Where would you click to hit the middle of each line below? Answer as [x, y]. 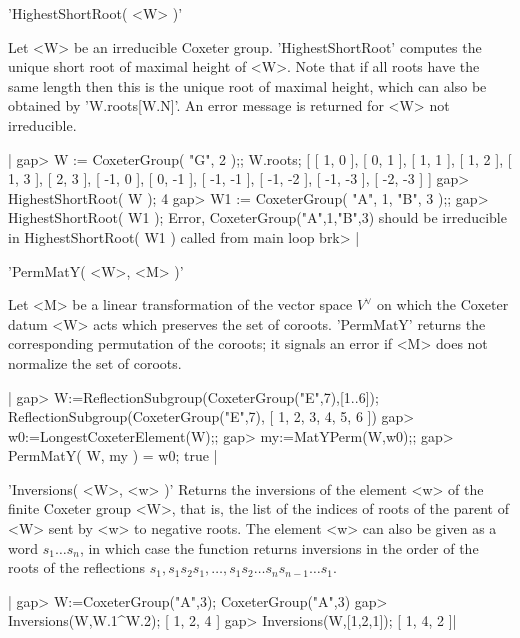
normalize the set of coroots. [95, 362]
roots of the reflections [77, 567]
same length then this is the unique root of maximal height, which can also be [247, 85]
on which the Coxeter [443, 304]
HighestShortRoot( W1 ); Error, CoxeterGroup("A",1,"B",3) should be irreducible [257, 217]
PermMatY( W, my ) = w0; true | [113, 455]
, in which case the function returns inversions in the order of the [279, 547]
